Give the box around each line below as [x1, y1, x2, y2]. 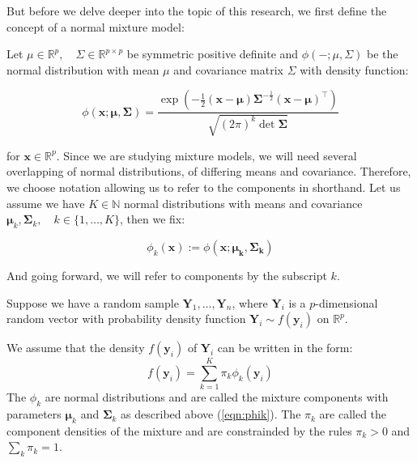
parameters [6, 406, 62, 423]
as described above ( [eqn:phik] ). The [121, 406, 301, 423]
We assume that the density [6, 339, 145, 356]
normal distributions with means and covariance [123, 194, 363, 211]
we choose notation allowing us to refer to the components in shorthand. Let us [6, 178, 401, 195]
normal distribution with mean [6, 61, 160, 78]
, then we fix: [119, 210, 185, 227]
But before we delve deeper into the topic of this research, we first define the [6, 2, 387, 19]
